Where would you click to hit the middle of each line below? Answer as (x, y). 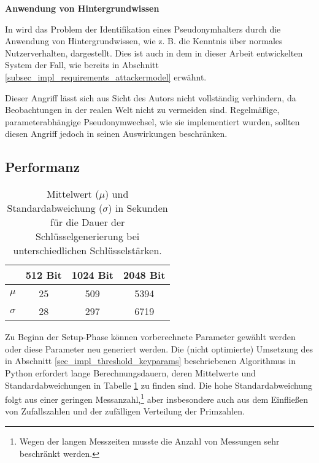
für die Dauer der (88, 222)
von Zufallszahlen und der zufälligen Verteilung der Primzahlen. (125, 411)
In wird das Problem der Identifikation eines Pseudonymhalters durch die (143, 29)
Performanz (43, 167)
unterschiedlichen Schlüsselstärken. (87, 251)
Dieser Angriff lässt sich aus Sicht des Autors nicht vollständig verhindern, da (151, 97)
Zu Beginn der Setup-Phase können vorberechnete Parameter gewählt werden (150, 337)
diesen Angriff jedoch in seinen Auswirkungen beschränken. (116, 134)
